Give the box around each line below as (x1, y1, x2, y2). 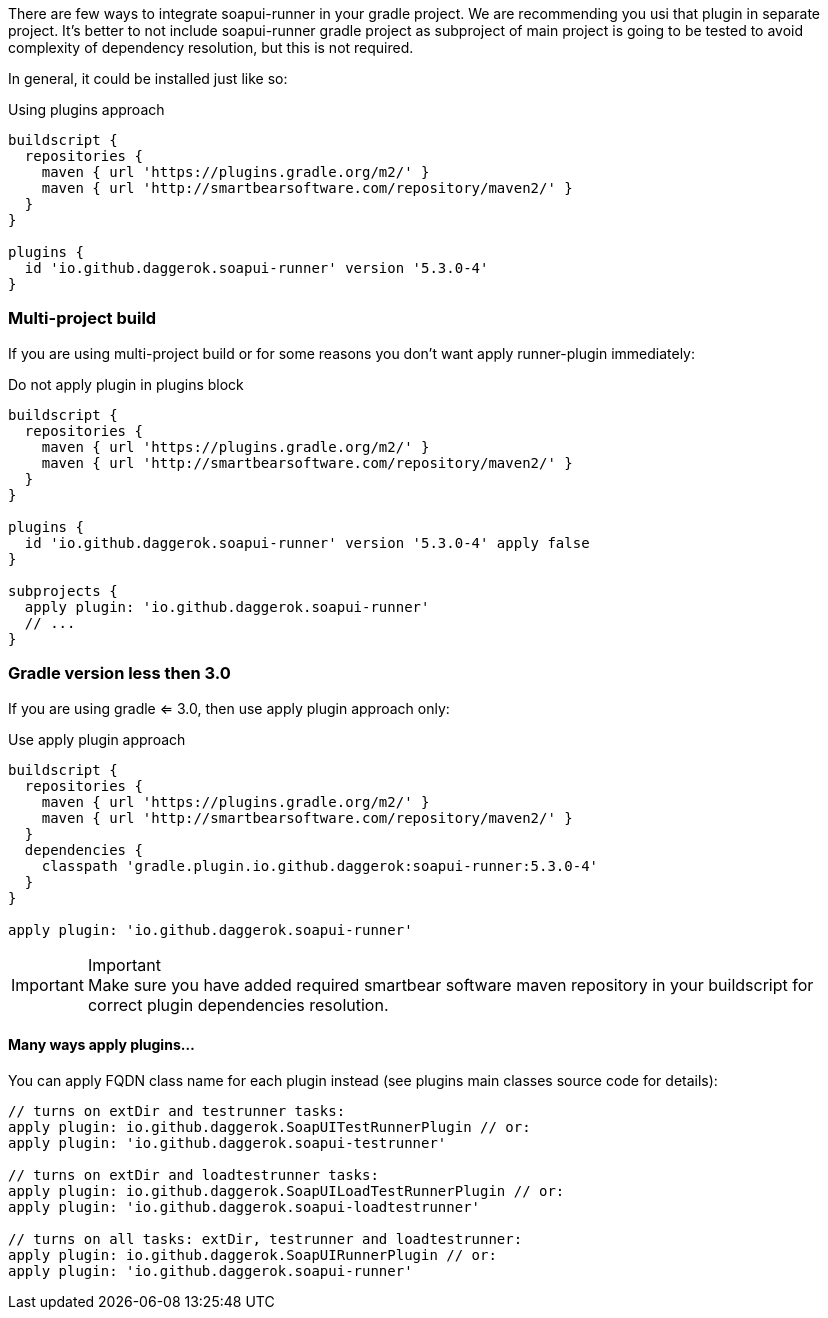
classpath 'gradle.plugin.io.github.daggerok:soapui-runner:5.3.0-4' (41, 857, 599, 874)
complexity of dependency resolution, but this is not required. (8, 39, 414, 56)
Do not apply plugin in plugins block (8, 375, 244, 393)
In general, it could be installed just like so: (8, 70, 288, 87)
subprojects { (8, 582, 118, 599)
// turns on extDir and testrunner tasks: (8, 1102, 346, 1119)
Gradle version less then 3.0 (8, 663, 231, 684)
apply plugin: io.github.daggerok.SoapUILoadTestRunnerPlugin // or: (8, 1182, 565, 1199)
